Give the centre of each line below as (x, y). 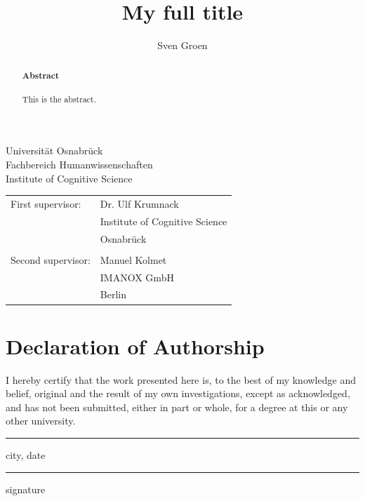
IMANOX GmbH (137, 277)
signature (26, 489)
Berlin (113, 294)
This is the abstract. (59, 99)
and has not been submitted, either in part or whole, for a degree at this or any (177, 407)
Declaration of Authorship (135, 346)
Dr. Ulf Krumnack (139, 204)
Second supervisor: (51, 259)
